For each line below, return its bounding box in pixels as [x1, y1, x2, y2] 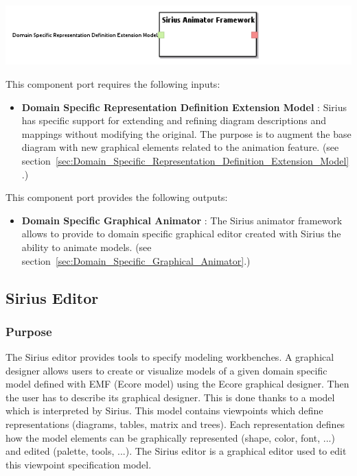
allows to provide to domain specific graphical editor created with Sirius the [21, 226, 341, 241]
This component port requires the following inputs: [5, 76, 220, 91]
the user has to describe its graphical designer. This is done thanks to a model [5, 390, 335, 404]
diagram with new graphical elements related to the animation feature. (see [21, 140, 339, 154]
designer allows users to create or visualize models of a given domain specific [5, 363, 327, 377]
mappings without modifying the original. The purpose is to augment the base [21, 126, 352, 141]
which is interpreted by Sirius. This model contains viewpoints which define [5, 403, 323, 418]
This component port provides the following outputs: [5, 190, 228, 204]
